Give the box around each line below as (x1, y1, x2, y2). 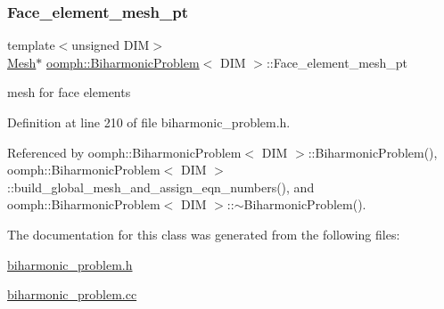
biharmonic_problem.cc (7, 285, 137, 304)
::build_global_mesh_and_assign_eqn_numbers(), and (7, 177, 315, 196)
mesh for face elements (7, 83, 131, 102)
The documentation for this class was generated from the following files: (7, 224, 400, 243)
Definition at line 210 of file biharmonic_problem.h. (7, 113, 291, 131)
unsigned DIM (71, 36, 150, 54)
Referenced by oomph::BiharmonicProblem (7, 142, 242, 161)
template (7, 36, 55, 54)
